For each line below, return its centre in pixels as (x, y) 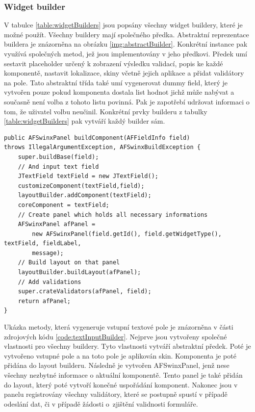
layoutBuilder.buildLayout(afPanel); (79, 272)
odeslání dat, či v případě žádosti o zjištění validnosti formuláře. (101, 403)
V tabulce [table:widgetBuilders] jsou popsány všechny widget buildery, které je (123, 25)
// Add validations (50, 282)
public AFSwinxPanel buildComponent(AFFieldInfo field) (97, 138)
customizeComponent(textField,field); (81, 186)
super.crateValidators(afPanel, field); (85, 292)
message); (48, 253)
